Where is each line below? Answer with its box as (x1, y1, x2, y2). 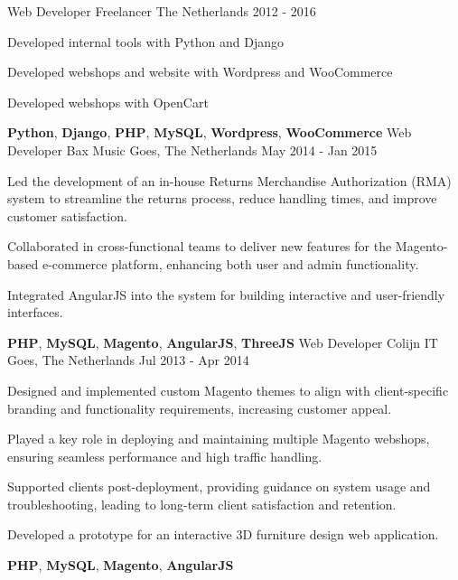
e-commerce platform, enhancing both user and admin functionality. (42, 254, 419, 273)
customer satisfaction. (7, 206, 127, 225)
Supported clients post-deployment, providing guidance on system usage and (7, 477, 431, 496)
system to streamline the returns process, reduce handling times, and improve (7, 189, 437, 208)
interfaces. (7, 303, 63, 322)
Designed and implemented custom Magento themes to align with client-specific (7, 380, 449, 399)
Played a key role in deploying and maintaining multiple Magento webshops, (7, 429, 430, 448)
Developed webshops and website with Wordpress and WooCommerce (7, 62, 393, 81)
